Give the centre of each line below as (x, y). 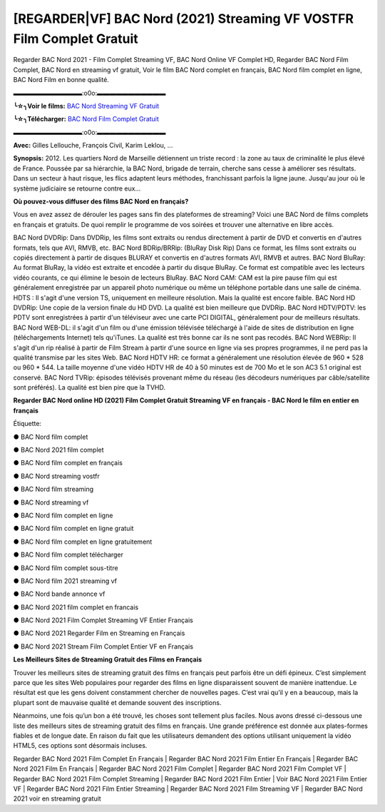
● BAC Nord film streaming (53, 489)
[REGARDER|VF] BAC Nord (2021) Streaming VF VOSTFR (184, 19)
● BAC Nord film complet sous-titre (66, 568)
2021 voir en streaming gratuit (57, 798)
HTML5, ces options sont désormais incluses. (80, 746)
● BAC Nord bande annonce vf (59, 594)
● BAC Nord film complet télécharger (68, 555)
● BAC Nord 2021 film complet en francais (76, 607)
